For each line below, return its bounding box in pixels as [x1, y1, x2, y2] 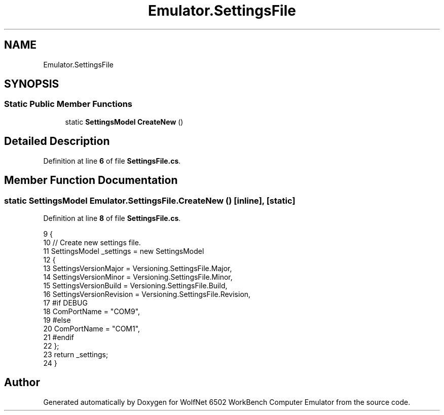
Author [4, 376, 40, 389]
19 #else [43, 315, 71, 324]
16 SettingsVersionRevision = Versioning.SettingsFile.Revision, [43, 289, 251, 298]
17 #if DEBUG [43, 298, 88, 307]
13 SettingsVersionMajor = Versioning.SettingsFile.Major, [43, 263, 232, 273]
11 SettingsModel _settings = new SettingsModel [43, 246, 204, 255]
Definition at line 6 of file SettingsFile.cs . [43, 156, 181, 165]
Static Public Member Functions [4, 99, 133, 109]
